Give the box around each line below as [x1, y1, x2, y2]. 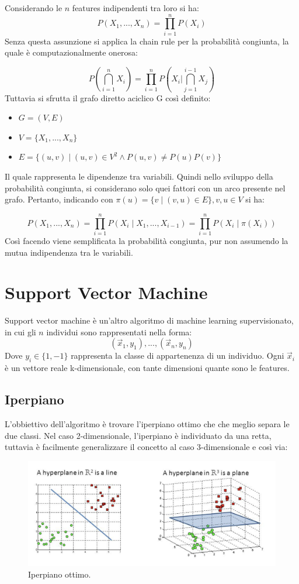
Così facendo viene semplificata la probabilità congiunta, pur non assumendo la [5, 234, 288, 246]
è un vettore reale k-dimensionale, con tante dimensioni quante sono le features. [5, 362, 290, 374]
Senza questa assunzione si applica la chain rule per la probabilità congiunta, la [5, 35, 289, 47]
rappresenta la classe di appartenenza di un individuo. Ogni [71, 349, 284, 362]
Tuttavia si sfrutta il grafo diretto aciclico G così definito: [5, 91, 211, 104]
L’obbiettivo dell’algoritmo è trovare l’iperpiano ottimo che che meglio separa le [5, 418, 290, 430]
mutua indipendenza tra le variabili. [5, 246, 133, 258]
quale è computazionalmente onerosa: [5, 46, 138, 59]
